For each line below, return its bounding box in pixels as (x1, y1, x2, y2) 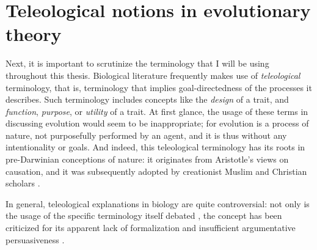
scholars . (5, 177, 40, 189)
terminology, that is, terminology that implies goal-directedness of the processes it (5, 81, 312, 94)
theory (5, 21, 62, 46)
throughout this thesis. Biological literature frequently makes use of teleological (5, 68, 301, 81)
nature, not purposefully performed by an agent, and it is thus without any (5, 128, 287, 141)
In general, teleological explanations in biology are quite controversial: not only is (5, 197, 310, 210)
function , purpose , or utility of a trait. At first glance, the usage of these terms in (5, 105, 308, 117)
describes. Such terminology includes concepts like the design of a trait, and (5, 93, 289, 106)
